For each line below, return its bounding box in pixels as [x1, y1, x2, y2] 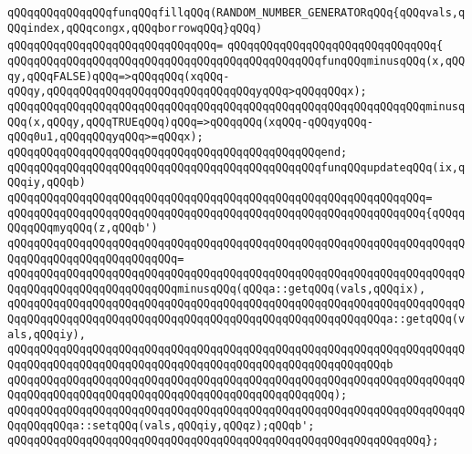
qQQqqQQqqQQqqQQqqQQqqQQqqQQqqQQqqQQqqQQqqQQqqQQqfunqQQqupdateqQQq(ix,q [7, 160, 466, 174]
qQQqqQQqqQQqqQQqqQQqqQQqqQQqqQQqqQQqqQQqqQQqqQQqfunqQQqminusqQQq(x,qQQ [7, 54, 466, 67]
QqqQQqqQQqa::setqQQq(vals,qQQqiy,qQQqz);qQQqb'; [7, 418, 315, 432]
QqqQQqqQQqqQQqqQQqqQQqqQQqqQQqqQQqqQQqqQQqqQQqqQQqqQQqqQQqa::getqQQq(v [7, 313, 466, 326]
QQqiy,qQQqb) [7, 176, 86, 190]
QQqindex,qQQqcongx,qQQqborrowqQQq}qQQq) [7, 21, 263, 35]
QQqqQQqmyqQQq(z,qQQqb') [7, 222, 158, 235]
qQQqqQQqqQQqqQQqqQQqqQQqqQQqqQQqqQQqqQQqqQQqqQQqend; [7, 145, 348, 159]
